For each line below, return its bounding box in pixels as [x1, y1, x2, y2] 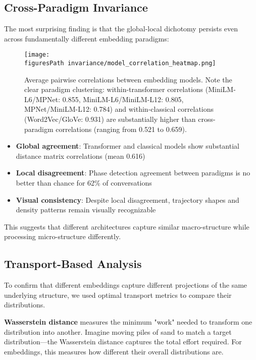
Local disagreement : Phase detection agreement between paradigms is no [16, 167, 250, 178]
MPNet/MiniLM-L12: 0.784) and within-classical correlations [24, 104, 214, 114]
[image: [24, 51, 50, 59]
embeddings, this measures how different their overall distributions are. [4, 346, 224, 356]
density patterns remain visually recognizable [16, 204, 156, 215]
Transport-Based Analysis [4, 256, 142, 272]
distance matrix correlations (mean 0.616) [16, 150, 145, 161]
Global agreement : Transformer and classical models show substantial [16, 141, 239, 151]
